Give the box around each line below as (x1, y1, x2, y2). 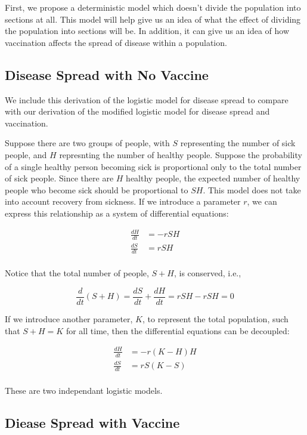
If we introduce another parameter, (5, 312, 133, 325)
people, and (5, 148, 47, 161)
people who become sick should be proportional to (5, 183, 188, 196)
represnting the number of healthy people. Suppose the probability (59, 148, 302, 161)
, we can (247, 195, 277, 208)
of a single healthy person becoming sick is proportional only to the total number (5, 160, 302, 172)
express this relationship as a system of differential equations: (5, 206, 229, 219)
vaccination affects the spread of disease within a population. (5, 36, 227, 48)
